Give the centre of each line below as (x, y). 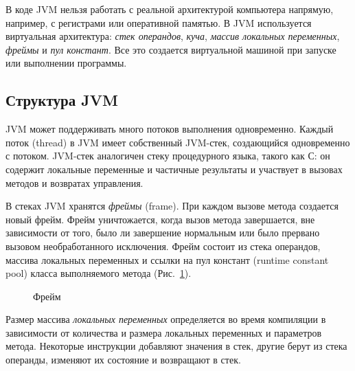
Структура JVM (62, 100)
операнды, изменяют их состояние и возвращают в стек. (123, 360)
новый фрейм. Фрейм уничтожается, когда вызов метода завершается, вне (160, 219)
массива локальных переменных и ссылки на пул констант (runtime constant (167, 259)
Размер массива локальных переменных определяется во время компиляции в (166, 319)
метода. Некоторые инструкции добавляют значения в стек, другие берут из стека (176, 346)
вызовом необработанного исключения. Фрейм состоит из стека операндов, (163, 246)
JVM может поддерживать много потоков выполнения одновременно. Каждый (170, 129)
